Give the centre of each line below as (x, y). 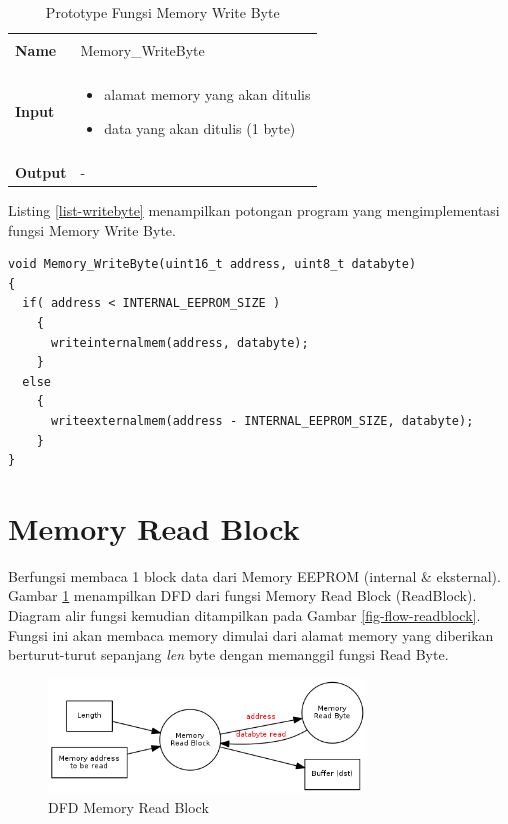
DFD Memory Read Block (128, 806)
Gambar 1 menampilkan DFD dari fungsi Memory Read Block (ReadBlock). (242, 595)
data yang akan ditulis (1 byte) (200, 127)
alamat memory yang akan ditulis (207, 94)
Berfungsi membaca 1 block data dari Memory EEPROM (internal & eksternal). (254, 575)
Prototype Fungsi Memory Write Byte (162, 12)
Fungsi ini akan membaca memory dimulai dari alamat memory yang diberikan (251, 634)
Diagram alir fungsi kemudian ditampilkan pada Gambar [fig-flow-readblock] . (244, 615)
